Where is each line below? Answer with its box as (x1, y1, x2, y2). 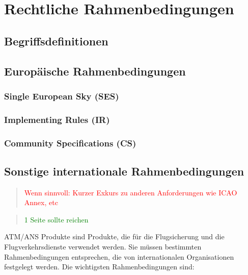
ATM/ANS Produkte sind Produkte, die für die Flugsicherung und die (4, 231, 225, 242)
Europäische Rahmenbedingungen (4, 63, 186, 79)
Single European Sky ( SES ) (4, 89, 119, 102)
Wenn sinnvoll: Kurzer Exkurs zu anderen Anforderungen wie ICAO (24, 187, 237, 197)
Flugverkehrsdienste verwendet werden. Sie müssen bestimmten (4, 241, 202, 252)
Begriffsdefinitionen (4, 33, 108, 48)
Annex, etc (24, 197, 58, 208)
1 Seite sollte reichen (24, 214, 89, 224)
